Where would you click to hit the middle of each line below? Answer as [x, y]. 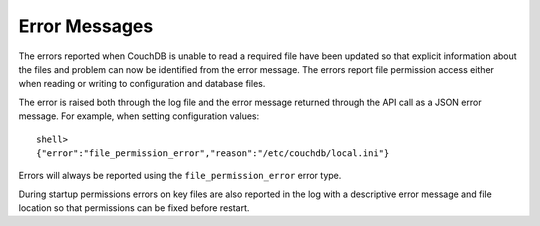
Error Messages [86, 26]
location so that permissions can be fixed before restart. [134, 208]
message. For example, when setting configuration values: [139, 116]
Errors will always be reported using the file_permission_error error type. [180, 176]
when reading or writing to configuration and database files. [142, 84]
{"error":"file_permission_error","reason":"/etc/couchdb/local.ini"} [213, 153]
